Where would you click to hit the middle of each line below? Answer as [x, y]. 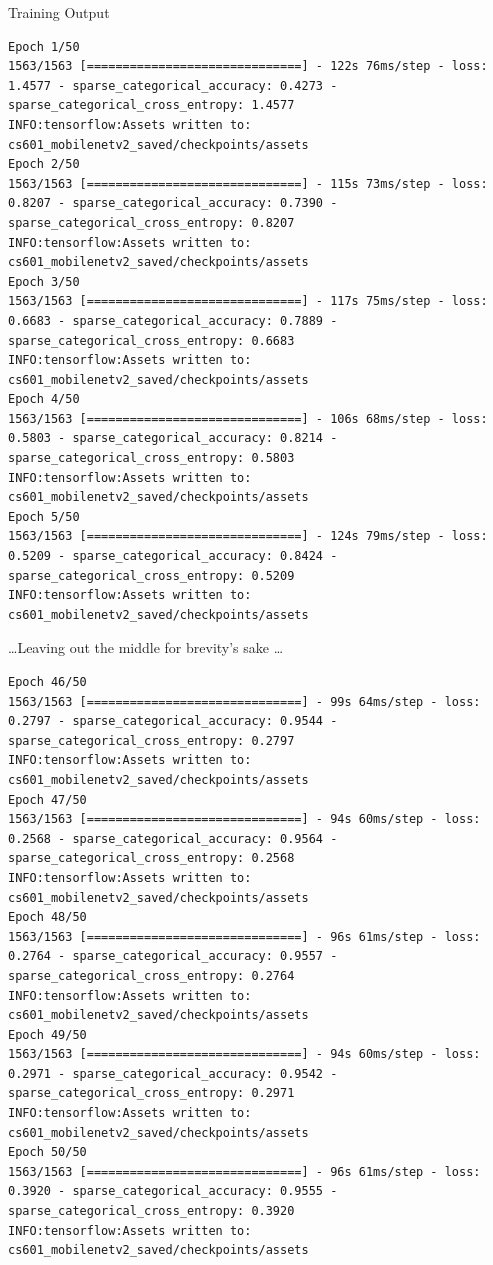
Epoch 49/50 [47, 1034]
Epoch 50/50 [47, 1152]
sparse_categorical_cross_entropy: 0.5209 [151, 575]
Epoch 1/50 [44, 46]
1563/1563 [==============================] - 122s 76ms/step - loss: [248, 66]
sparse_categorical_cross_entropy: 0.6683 [151, 340]
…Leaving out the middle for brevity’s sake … [146, 647]
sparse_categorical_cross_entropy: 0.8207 [151, 222]
